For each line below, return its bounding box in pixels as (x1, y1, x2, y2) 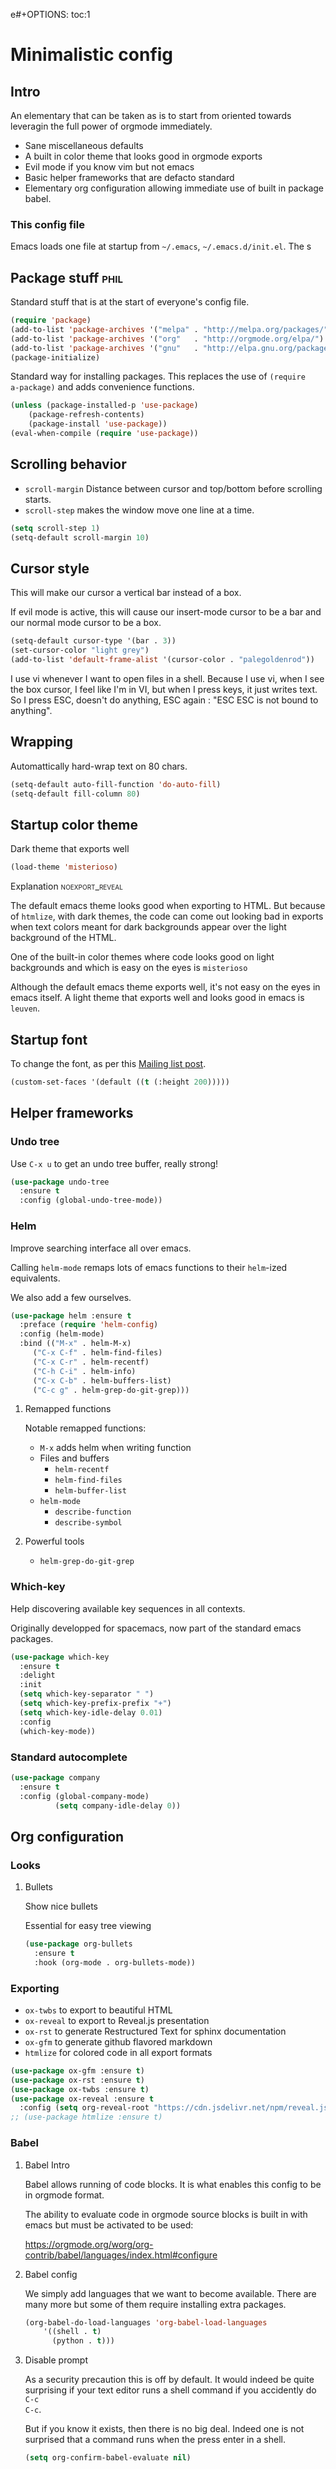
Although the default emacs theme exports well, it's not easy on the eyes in (10, 981, 321, 993)
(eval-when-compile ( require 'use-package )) (10, 429, 199, 439)
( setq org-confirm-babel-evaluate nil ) (24, 2453, 192, 2463)
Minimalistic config (10, 44, 174, 66)
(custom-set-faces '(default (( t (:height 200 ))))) (10, 1077, 230, 1088)
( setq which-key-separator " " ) (19, 1689, 155, 1699)
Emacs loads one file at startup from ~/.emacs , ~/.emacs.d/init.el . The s (10, 240, 312, 253)
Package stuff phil (10, 269, 123, 286)
